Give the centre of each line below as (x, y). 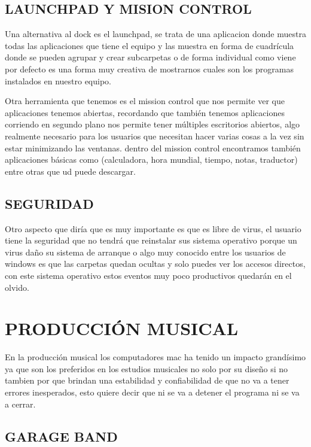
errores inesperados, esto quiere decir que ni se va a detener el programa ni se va (152, 392)
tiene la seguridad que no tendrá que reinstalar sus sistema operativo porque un (151, 240)
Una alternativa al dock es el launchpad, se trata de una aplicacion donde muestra (155, 34)
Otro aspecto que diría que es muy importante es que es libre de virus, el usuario (153, 228)
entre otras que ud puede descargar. (70, 171)
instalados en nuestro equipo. (58, 80)
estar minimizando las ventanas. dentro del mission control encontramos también (153, 148)
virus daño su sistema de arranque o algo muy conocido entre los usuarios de (145, 252)
